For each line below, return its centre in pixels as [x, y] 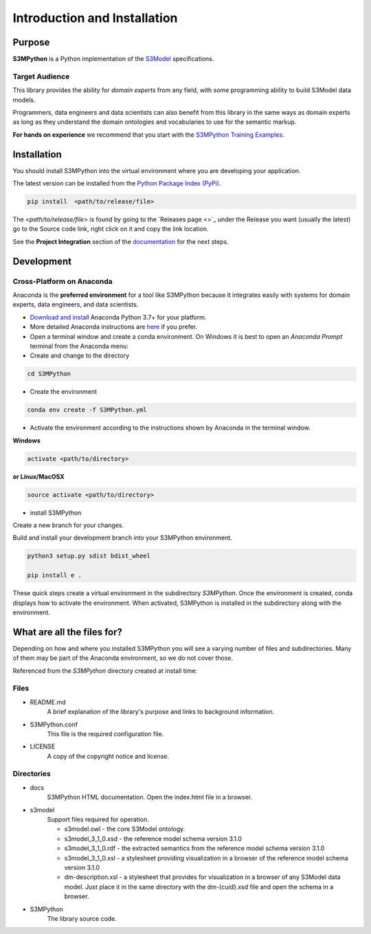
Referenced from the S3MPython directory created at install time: [105, 671]
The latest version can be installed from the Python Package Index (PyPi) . [117, 184]
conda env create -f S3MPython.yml [87, 410]
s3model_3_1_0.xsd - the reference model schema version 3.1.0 [153, 838]
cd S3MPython [49, 374]
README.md [48, 702]
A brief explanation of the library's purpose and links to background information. [161, 712]
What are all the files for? [68, 632]
